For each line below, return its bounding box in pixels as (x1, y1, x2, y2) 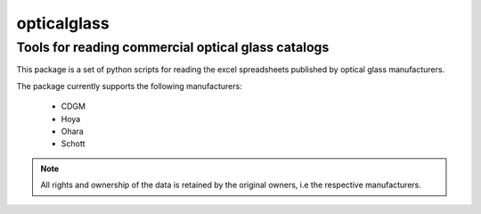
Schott (61, 138, 86, 149)
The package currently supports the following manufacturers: (16, 80, 242, 91)
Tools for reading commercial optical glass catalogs (16, 39, 330, 55)
